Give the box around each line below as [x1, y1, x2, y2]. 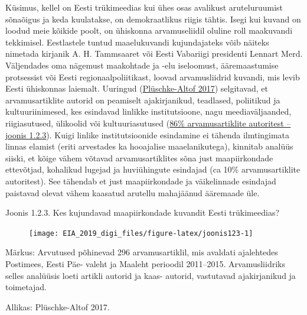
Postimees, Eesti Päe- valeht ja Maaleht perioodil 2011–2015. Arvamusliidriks [5, 257, 285, 269]
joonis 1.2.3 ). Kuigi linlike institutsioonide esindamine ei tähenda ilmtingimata [5, 128, 290, 141]
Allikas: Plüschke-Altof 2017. [5, 300, 110, 313]
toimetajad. [5, 281, 47, 293]
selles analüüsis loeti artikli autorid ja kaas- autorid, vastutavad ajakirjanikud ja [5, 269, 296, 281]
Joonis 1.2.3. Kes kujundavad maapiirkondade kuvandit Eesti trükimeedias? [5, 206, 280, 219]
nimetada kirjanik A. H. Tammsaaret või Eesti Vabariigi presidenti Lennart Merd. [5, 47, 303, 60]
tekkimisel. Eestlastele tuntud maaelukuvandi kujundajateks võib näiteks [5, 35, 269, 48]
